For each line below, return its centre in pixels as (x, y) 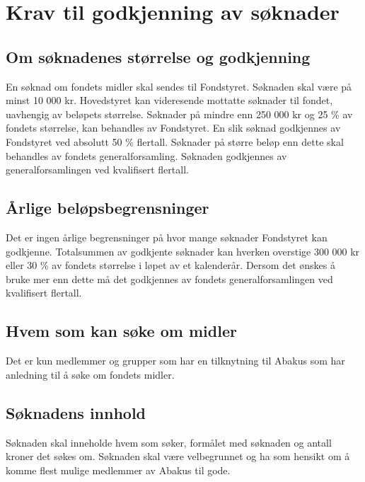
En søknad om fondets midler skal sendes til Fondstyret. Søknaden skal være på (179, 86)
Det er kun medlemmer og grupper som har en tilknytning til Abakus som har (175, 361)
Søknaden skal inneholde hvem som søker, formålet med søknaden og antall (169, 442)
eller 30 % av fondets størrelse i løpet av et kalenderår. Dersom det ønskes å (170, 265)
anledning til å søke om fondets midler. (90, 374)
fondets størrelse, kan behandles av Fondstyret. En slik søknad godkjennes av (173, 128)
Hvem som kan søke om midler (121, 331)
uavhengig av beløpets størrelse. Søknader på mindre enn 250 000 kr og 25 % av (179, 114)
